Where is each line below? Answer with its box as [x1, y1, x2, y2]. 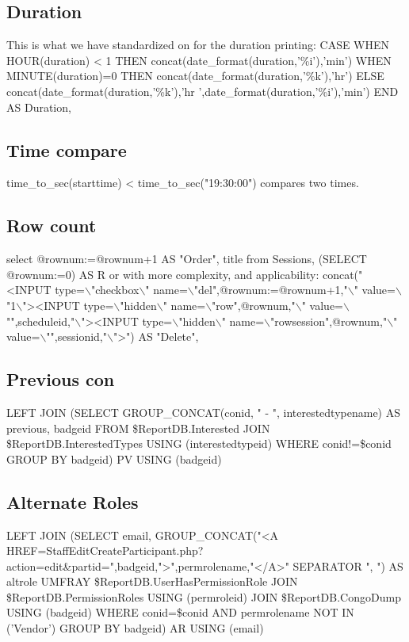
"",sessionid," [46, 328, 107, 345]
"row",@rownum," [212, 296, 296, 313]
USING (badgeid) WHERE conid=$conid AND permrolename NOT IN [6, 604, 354, 621]
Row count [6, 213, 97, 238]
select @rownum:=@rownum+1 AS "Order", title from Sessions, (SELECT [6, 250, 367, 267]
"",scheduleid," [6, 312, 75, 329]
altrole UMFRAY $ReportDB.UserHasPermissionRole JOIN [6, 573, 298, 590]
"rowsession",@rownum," [270, 312, 388, 329]
